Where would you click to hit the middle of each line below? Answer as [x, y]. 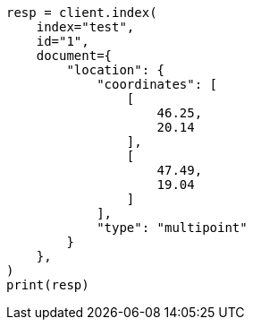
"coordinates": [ [157, 84]
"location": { [116, 70]
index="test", [85, 27]
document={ [74, 56]
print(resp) [48, 285]
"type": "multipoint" [172, 228]
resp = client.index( [82, 13]
